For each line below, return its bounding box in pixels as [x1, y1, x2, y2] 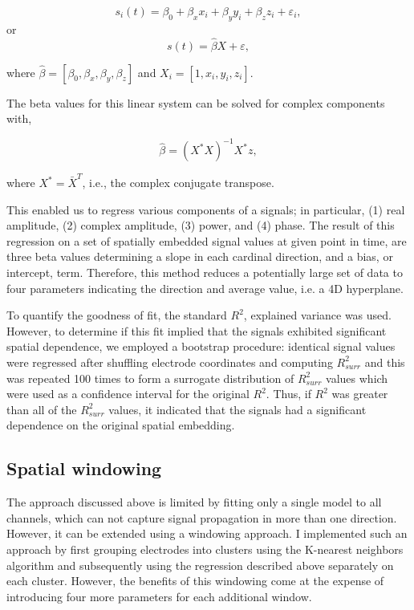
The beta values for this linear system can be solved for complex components [6, 94, 385, 111]
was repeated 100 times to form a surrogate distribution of [6, 369, 294, 386]
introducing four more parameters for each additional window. [6, 588, 312, 604]
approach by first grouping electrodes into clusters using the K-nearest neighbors [6, 540, 404, 557]
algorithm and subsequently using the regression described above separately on [6, 556, 394, 573]
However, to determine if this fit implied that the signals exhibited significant [6, 322, 387, 339]
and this [364, 353, 405, 370]
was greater [331, 385, 388, 402]
